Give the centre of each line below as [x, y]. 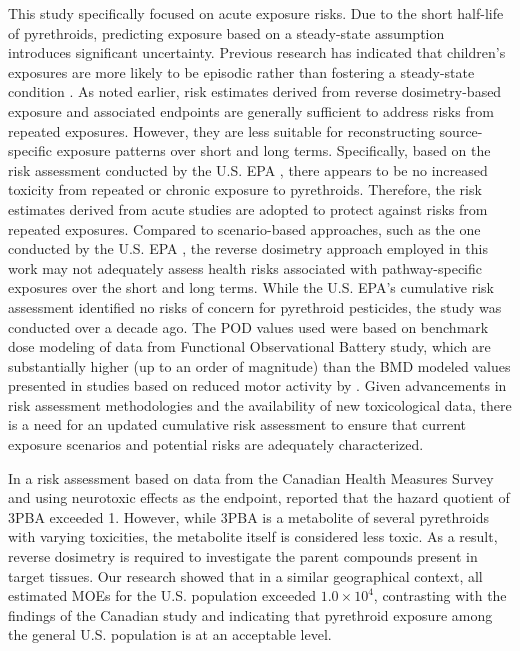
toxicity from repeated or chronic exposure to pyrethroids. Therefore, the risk [245, 189]
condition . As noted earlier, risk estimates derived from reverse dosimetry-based [255, 91]
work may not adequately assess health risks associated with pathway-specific [245, 267]
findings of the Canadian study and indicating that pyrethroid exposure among [250, 614]
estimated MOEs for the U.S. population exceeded [162, 595]
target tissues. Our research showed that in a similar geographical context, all [245, 575]
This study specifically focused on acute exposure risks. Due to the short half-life [256, 13]
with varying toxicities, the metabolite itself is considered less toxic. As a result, [253, 536]
